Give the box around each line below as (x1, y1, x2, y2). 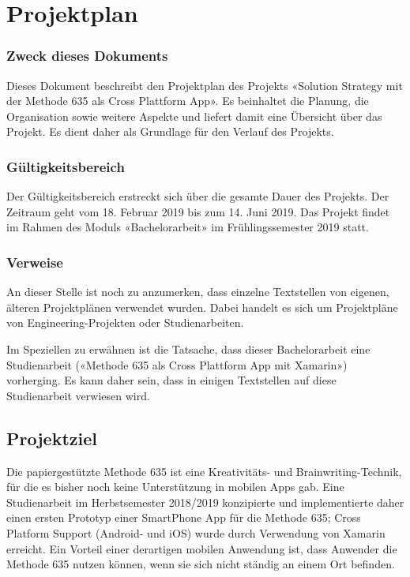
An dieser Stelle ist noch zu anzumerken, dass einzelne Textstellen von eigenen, (6, 283, 389, 300)
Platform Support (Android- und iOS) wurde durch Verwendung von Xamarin (6, 524, 386, 541)
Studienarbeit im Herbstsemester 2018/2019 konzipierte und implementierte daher (6, 493, 404, 510)
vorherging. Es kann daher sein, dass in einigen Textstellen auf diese (6, 372, 337, 388)
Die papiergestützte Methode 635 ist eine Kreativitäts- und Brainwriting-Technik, (6, 463, 402, 479)
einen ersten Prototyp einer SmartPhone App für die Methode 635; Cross (6, 509, 361, 526)
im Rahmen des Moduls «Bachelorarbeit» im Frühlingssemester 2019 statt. (6, 219, 369, 235)
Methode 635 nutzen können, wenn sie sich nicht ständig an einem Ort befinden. (6, 556, 395, 572)
